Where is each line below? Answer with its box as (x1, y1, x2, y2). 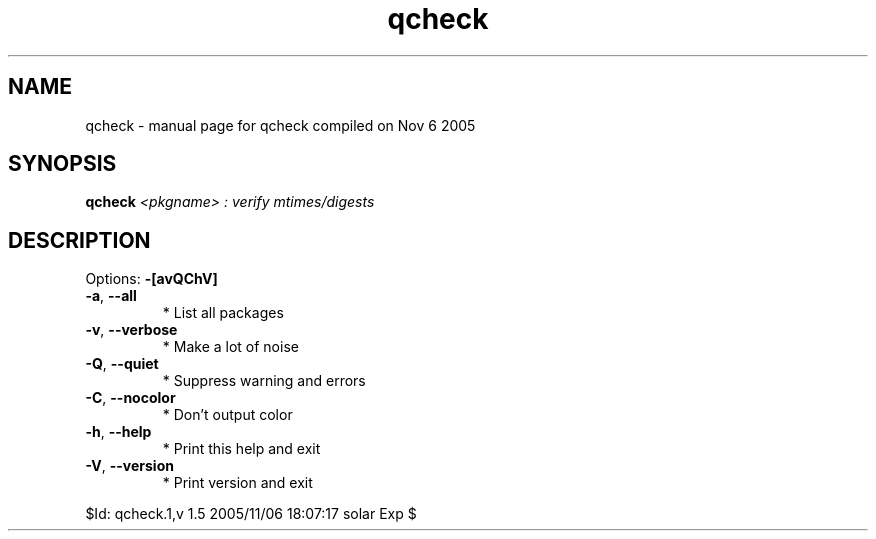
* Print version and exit (162, 474, 313, 492)
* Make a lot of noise (162, 338, 299, 356)
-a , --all (85, 287, 137, 305)
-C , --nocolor (85, 389, 176, 407)
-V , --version (85, 457, 174, 475)
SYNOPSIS (8, 151, 117, 177)
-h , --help (85, 423, 152, 441)
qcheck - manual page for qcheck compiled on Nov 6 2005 (85, 116, 476, 134)
